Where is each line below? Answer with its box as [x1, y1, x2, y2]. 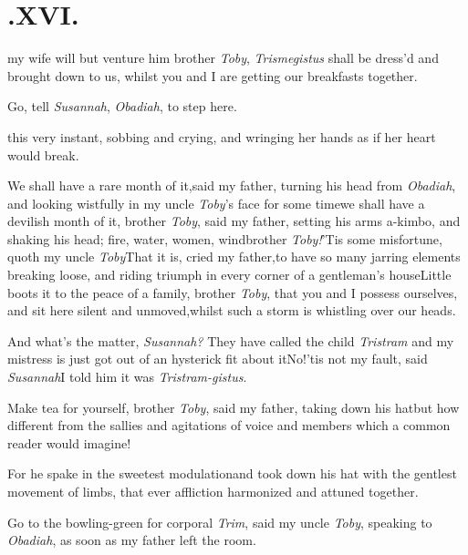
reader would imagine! [7, 433, 131, 452]
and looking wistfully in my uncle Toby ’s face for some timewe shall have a [7, 193, 425, 212]
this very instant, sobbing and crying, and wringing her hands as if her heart [7, 127, 436, 146]
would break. [7, 145, 79, 164]
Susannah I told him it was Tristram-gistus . [7, 367, 247, 386]
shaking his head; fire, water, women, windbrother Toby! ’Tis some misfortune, [7, 229, 442, 248]
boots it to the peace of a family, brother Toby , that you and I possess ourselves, [7, 283, 458, 302]
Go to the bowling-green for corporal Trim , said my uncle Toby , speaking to [7, 512, 432, 531]
